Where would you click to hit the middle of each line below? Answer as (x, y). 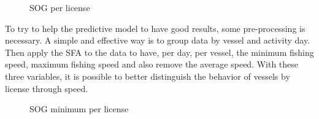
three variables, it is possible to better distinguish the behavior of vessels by (148, 76)
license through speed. (47, 88)
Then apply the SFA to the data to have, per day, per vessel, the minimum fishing (159, 52)
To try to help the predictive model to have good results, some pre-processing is (155, 28)
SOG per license (60, 7)
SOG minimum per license (79, 109)
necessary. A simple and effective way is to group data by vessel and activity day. (158, 40)
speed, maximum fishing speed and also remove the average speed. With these (152, 64)
